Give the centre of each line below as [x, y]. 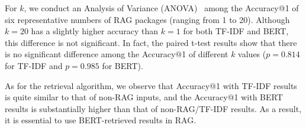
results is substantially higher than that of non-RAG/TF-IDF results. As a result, [153, 108]
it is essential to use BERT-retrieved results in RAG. [101, 120]
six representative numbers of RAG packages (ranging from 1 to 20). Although [147, 19]
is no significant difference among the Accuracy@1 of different [117, 54]
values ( [252, 54]
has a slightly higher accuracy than [95, 31]
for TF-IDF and [34, 65]
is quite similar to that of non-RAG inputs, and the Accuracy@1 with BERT [144, 97]
